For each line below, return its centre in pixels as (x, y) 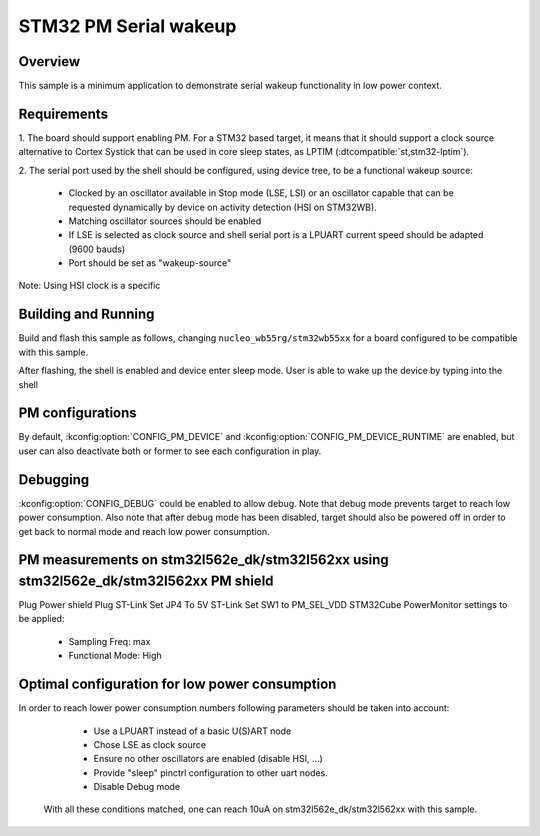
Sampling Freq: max (109, 641)
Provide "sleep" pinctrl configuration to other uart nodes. (211, 772)
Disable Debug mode (136, 787)
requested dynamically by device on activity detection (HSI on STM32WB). (222, 207)
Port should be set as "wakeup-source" (150, 263)
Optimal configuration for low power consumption (177, 684)
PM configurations (77, 413)
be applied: (41, 619)
